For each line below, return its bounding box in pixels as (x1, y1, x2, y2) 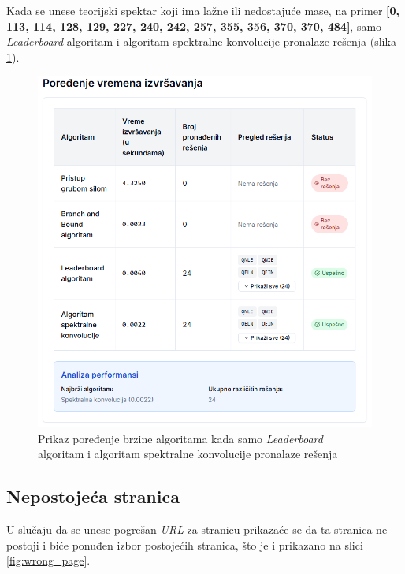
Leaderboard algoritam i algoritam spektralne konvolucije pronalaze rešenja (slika (6, 33, 396, 50)
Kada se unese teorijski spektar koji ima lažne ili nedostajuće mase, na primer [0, (6, 2, 400, 18)
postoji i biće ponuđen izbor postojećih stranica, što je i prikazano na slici (6, 536, 363, 553)
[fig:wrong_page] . (6, 552, 91, 568)
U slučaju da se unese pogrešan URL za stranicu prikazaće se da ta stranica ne (6, 521, 388, 538)
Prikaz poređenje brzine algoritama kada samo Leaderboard (38, 430, 323, 446)
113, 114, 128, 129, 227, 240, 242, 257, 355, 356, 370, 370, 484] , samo (6, 17, 382, 34)
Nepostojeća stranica (6, 484, 180, 509)
